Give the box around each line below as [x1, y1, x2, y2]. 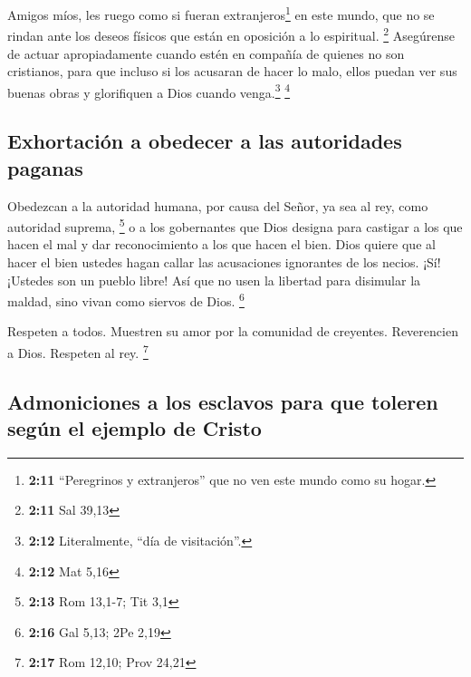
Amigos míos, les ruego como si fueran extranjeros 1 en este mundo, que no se [7, 3, 435, 24]
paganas [7, 153, 83, 181]
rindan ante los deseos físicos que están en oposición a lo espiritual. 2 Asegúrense [7, 24, 455, 44]
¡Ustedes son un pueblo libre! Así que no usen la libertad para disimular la [7, 270, 421, 289]
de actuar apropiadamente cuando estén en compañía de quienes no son [7, 44, 405, 63]
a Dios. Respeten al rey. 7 [7, 341, 149, 362]
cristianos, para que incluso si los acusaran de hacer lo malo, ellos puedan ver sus [7, 62, 457, 81]
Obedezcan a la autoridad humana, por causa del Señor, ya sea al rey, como [7, 196, 428, 215]
